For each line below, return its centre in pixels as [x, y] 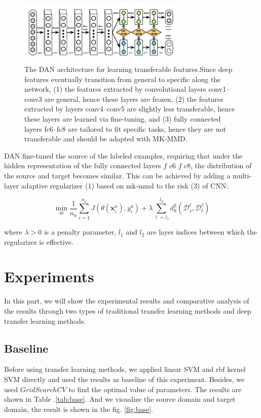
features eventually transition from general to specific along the [123, 79]
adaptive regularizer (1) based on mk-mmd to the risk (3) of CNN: [125, 185]
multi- [242, 175]
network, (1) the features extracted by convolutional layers [115, 89]
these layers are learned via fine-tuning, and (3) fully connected [123, 119]
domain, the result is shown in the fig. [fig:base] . [79, 409]
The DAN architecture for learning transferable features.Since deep [128, 69]
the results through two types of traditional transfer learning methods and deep [128, 311]
